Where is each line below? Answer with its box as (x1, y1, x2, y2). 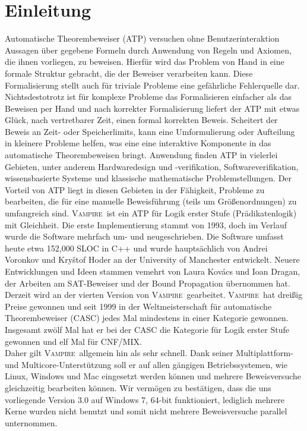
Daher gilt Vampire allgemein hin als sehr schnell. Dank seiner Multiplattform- (5, 347, 293, 359)
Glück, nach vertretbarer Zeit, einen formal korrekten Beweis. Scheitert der (5, 114, 278, 126)
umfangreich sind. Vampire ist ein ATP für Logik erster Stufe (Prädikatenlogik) (5, 207, 297, 219)
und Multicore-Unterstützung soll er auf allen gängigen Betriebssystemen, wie (5, 358, 287, 370)
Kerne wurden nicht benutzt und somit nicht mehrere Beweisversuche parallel (5, 405, 287, 417)
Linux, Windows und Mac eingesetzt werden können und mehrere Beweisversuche (5, 370, 301, 382)
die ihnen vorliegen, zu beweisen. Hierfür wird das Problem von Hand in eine (5, 55, 284, 68)
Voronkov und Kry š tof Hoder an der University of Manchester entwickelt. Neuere (5, 253, 300, 266)
